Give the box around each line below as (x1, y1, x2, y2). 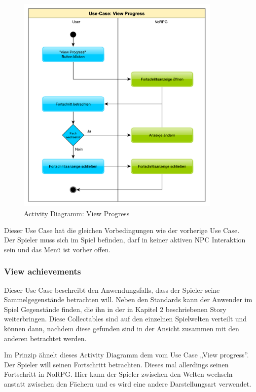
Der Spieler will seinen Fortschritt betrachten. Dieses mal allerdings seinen (4, 359, 229, 369)
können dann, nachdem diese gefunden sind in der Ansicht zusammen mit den (4, 323, 239, 333)
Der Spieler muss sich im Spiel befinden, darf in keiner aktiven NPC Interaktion (4, 235, 246, 245)
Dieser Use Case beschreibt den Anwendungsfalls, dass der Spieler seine (4, 284, 220, 295)
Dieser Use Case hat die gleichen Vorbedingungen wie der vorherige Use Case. (4, 225, 240, 235)
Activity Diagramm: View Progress (24, 208, 130, 218)
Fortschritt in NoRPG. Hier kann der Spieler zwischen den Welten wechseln (4, 369, 233, 379)
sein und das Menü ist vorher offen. (4, 244, 111, 254)
